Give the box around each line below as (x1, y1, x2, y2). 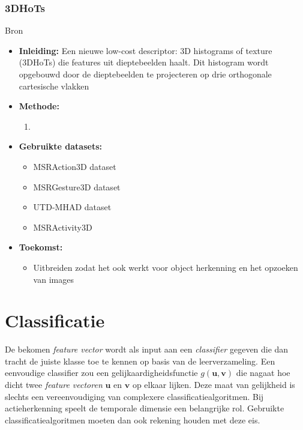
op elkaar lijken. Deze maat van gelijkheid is (132, 378, 295, 391)
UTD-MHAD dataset (33, 201, 112, 213)
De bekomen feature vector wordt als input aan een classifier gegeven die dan (5, 343, 289, 356)
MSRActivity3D (33, 220, 92, 233)
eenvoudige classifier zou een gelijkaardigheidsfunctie (5, 366, 198, 379)
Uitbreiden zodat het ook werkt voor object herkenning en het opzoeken (33, 261, 298, 273)
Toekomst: (19, 241, 63, 253)
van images (33, 273, 74, 285)
